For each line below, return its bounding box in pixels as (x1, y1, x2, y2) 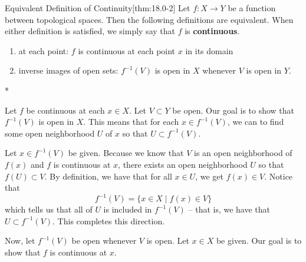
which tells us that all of (5, 203, 93, 215)
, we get (195, 170, 223, 182)
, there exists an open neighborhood (118, 158, 248, 170)
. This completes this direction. (52, 214, 165, 227)
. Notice (264, 170, 293, 182)
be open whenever (71, 234, 137, 247)
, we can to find (227, 115, 284, 128)
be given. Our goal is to (216, 234, 302, 247)
